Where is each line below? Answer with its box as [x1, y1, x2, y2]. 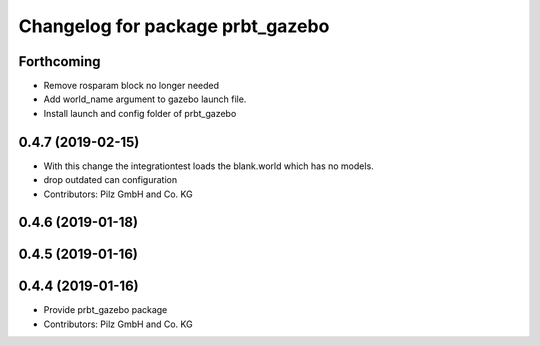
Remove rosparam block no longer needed [43, 80, 220, 92]
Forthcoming [18, 53, 101, 70]
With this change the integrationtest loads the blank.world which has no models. [43, 160, 374, 172]
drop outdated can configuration [43, 174, 178, 186]
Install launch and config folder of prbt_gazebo [43, 107, 237, 119]
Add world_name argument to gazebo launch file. [43, 93, 247, 105]
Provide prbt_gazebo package [43, 304, 168, 316]
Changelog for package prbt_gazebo [18, 15, 330, 37]
